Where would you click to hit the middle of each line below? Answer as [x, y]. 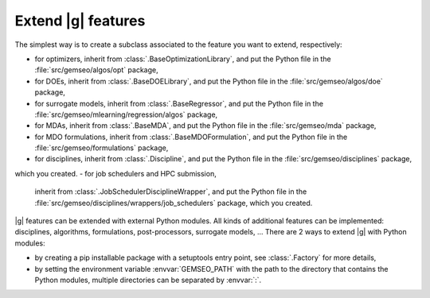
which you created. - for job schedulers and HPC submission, [115, 173]
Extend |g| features [80, 21]
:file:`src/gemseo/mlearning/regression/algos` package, [126, 114]
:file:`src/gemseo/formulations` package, [102, 148]
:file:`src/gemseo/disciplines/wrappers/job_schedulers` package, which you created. [174, 203]
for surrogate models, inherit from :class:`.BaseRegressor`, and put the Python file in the [179, 103]
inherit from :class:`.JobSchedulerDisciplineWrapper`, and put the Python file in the [171, 192]
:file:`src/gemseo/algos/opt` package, [96, 70]
